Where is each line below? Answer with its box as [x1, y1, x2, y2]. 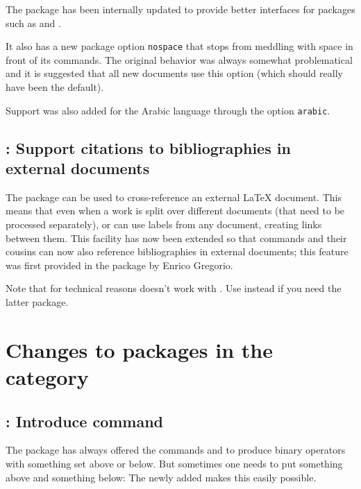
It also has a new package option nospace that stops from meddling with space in [6, 39, 353, 53]
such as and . [6, 15, 61, 30]
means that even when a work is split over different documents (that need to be [6, 203, 345, 218]
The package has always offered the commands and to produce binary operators [6, 443, 346, 457]
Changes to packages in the [6, 335, 273, 363]
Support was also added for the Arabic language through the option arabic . [6, 103, 330, 117]
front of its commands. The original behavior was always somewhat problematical [6, 52, 353, 67]
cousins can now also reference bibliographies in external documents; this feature [6, 244, 349, 259]
